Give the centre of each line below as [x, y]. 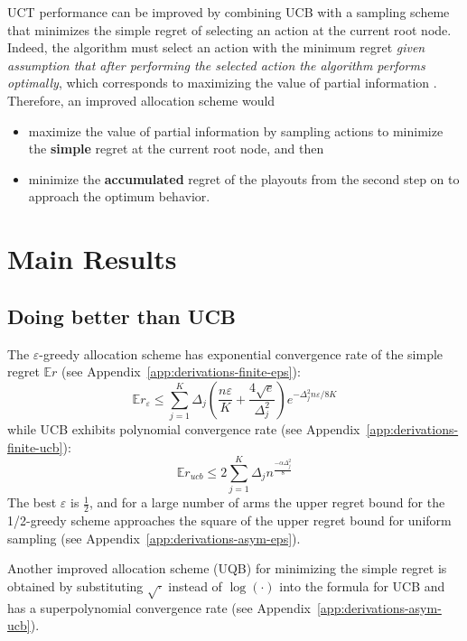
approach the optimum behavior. [119, 196]
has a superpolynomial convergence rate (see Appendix [159, 607]
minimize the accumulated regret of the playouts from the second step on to [244, 178]
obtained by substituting [75, 585]
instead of [195, 585]
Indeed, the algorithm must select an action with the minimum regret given [216, 47]
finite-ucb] [35, 446]
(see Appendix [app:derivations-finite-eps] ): [181, 372]
